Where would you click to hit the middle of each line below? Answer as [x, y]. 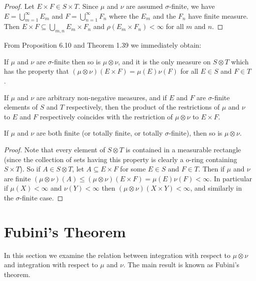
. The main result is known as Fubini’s [181, 265]
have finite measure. [218, 15]
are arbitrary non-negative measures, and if [101, 97]
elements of [21, 107]
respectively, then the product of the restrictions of [143, 107]
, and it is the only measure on [164, 61]
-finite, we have [192, 6]
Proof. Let [19, 6]
